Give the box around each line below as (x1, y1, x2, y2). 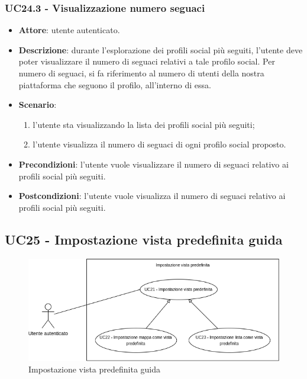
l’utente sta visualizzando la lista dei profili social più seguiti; (33, 118, 255, 130)
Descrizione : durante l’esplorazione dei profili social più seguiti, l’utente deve (18, 43, 303, 56)
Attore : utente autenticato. (18, 24, 120, 36)
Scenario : (18, 98, 57, 111)
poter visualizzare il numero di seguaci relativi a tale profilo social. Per (18, 55, 275, 68)
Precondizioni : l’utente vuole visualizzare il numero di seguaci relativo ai (18, 158, 289, 170)
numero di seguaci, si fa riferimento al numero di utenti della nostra (18, 67, 264, 79)
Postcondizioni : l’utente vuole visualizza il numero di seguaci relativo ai (18, 189, 286, 202)
